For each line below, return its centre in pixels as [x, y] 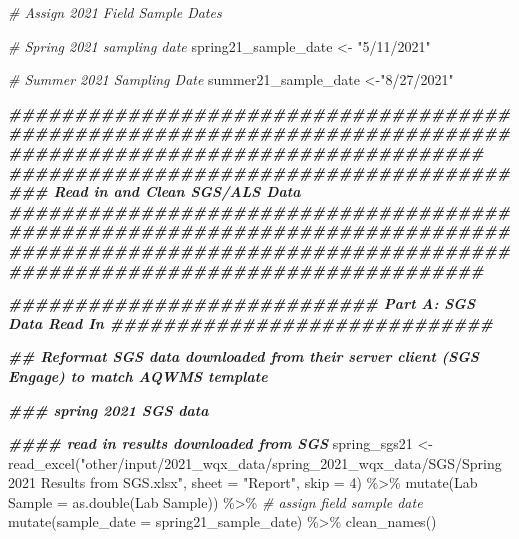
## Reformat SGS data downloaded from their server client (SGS [243, 356]
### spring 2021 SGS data [108, 409]
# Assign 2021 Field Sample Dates [115, 12]
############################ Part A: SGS [241, 303]
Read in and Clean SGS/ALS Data [177, 191]
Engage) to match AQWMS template [138, 375]
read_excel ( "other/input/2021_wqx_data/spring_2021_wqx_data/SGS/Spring [255, 462]
